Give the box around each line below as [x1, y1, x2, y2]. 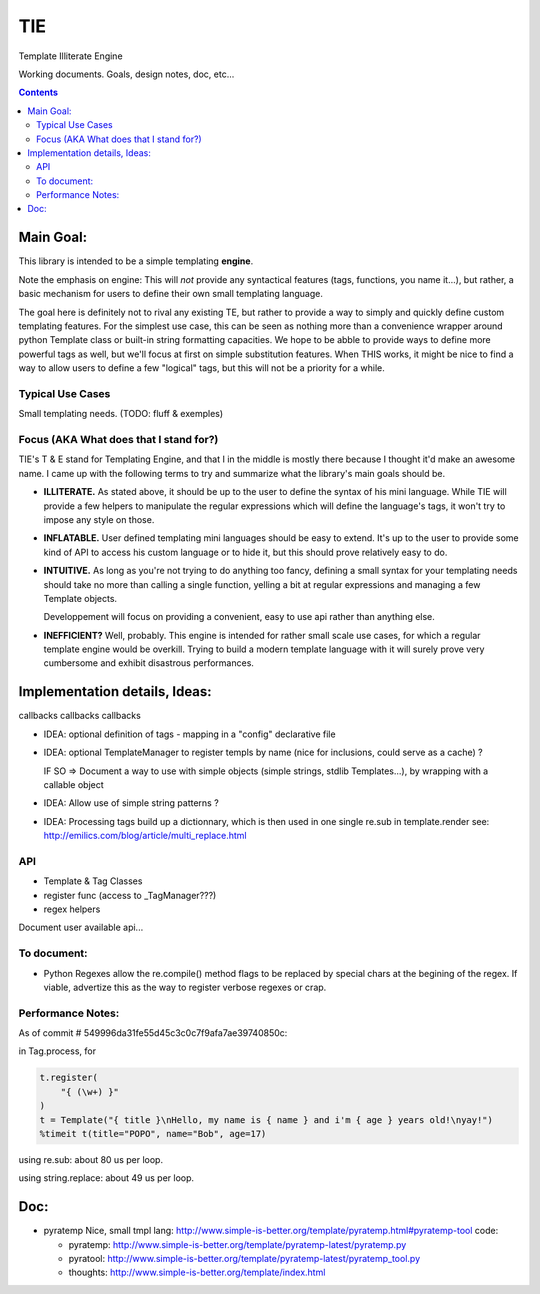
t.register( [39, 1072, 99, 1084]
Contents [18, 86, 59, 99]
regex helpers [43, 903, 101, 915]
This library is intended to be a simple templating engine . [18, 255, 254, 267]
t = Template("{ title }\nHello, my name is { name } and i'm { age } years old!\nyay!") [39, 1114, 494, 1125]
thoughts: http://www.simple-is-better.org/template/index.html [68, 1266, 326, 1279]
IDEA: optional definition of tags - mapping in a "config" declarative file [43, 728, 336, 740]
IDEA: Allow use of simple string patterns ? [43, 797, 219, 809]
